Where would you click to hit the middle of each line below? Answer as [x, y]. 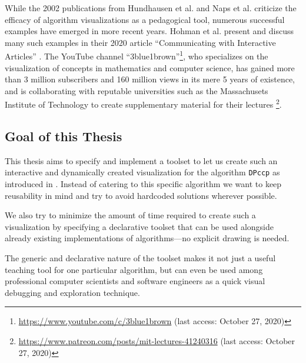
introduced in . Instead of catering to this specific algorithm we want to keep [143, 184]
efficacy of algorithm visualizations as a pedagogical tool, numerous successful [145, 19]
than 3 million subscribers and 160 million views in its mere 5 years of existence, [150, 79]
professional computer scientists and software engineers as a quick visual [135, 281]
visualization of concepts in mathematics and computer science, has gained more [150, 67]
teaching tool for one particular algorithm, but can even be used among [134, 269]
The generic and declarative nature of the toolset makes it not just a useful [140, 258]
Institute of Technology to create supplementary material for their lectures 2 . [143, 104]
